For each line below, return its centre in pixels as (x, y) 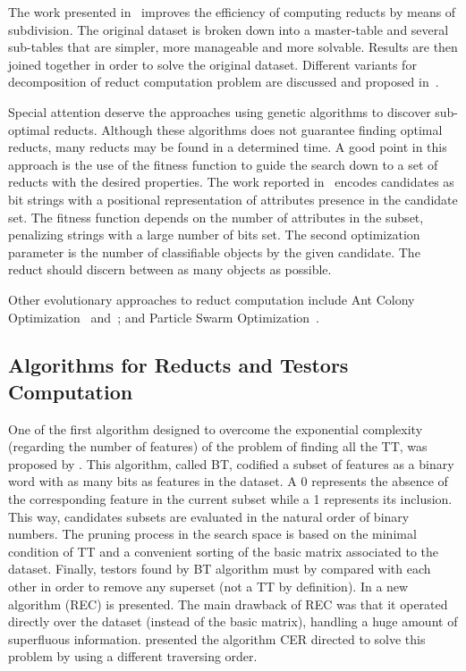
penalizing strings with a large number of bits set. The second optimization (214, 235)
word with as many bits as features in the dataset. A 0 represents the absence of (228, 481)
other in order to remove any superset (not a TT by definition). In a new (208, 587)
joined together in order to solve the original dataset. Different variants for (212, 64)
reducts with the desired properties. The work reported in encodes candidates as (231, 182)
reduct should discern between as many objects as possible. (170, 269)
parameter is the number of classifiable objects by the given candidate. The (214, 252)
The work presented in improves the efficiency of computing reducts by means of (232, 12)
